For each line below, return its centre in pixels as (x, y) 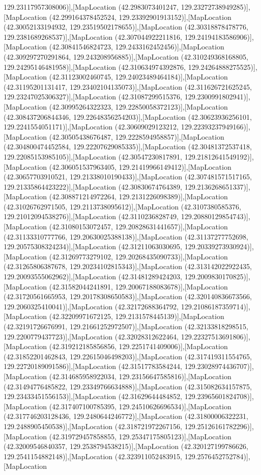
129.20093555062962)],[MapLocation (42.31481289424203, (93, 276)
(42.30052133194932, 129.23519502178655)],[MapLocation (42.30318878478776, (126, 27)
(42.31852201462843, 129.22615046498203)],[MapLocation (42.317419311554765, (128, 356)
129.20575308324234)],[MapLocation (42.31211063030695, (93, 246)
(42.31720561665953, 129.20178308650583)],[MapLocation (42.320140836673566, (128, 296)
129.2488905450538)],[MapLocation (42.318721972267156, (93, 426)
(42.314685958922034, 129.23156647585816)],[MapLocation (140, 376)
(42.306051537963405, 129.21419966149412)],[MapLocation (140, 166)
